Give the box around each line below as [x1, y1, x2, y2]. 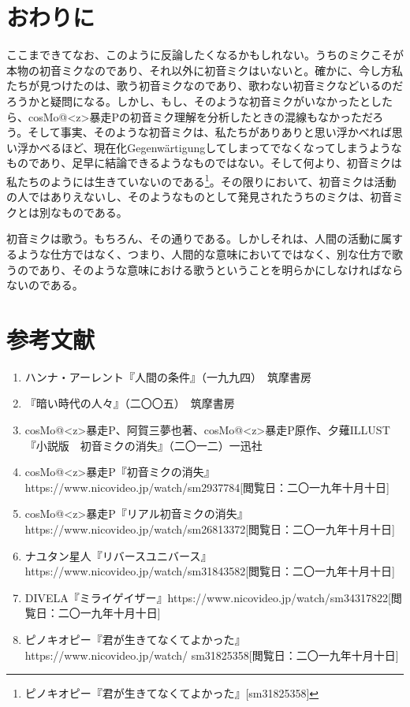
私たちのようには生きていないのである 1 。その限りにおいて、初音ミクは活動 [6, 170, 397, 189]
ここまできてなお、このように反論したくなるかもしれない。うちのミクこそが [6, 47, 404, 63]
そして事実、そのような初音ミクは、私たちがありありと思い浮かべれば [28, 124, 392, 140]
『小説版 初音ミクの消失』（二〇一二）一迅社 [24, 437, 263, 453]
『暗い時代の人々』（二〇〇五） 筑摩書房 [24, 395, 235, 411]
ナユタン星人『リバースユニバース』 [24, 547, 212, 564]
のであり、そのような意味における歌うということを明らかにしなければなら [17, 261, 404, 277]
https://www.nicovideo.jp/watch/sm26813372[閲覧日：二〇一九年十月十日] [24, 520, 395, 537]
